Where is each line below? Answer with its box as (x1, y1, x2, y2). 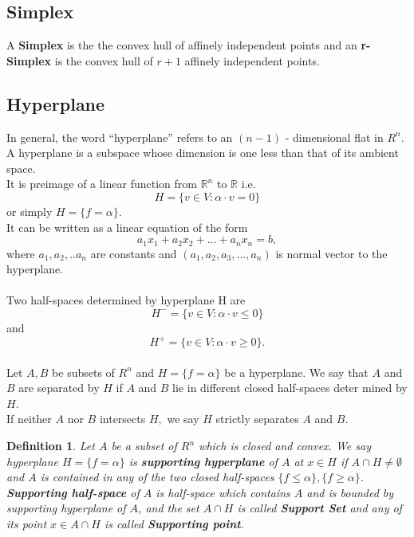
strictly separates (215, 410, 299, 427)
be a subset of (111, 437, 177, 454)
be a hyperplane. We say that (224, 363, 369, 380)
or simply (6, 202, 53, 219)
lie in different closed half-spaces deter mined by (172, 379, 408, 396)
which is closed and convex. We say (199, 437, 371, 454)
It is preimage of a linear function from (6, 175, 197, 192)
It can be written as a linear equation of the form (6, 218, 248, 235)
